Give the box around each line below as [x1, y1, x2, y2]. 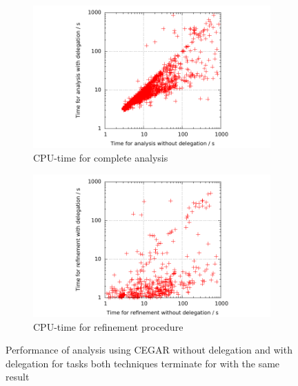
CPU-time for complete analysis [33, 150, 168, 164]
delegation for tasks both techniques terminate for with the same [6, 356, 280, 370]
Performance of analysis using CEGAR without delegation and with [6, 342, 292, 357]
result [6, 369, 30, 384]
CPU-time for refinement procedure [33, 319, 183, 334]
